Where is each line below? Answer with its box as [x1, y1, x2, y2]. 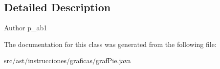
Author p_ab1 [4, 23, 47, 33]
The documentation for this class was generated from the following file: [4, 39, 217, 49]
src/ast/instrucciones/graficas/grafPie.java [4, 55, 131, 66]
